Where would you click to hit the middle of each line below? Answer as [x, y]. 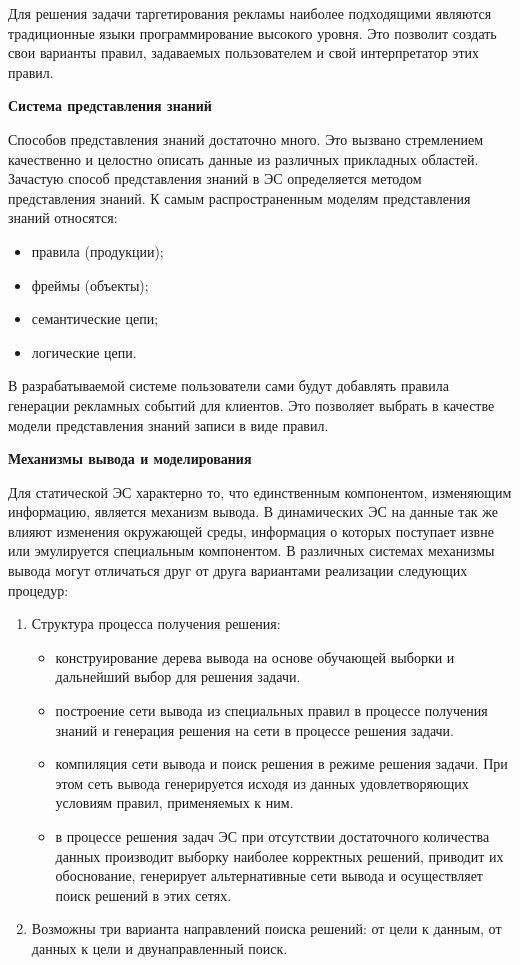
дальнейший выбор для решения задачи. [178, 676]
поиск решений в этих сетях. [143, 894]
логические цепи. [84, 351]
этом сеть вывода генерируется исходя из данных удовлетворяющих [262, 782]
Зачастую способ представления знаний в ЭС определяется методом [215, 178]
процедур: [38, 589]
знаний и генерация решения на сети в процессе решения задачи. [254, 729]
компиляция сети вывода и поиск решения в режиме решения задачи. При [281, 763]
